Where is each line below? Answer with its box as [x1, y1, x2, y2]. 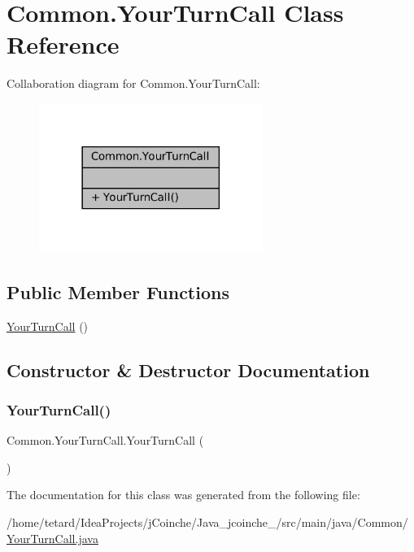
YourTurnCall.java [7, 529, 98, 546]
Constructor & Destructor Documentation [7, 357, 370, 382]
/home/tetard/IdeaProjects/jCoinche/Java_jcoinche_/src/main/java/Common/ [7, 514, 408, 531]
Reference [7, 28, 120, 61]
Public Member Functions [7, 279, 229, 304]
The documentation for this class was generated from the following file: [7, 486, 360, 503]
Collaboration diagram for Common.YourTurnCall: [7, 75, 260, 92]
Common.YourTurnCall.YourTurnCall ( [7, 432, 204, 449]
